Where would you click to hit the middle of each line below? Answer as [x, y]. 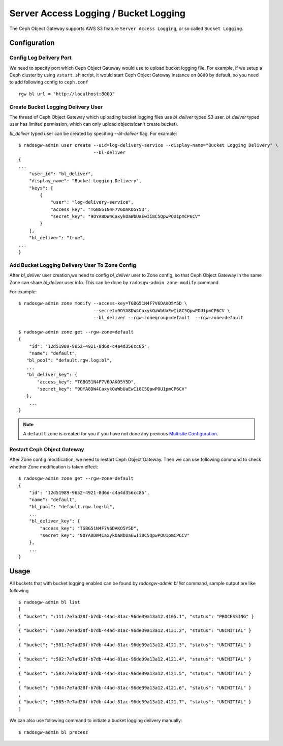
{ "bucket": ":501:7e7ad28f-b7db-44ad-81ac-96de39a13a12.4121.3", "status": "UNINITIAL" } [135, 645]
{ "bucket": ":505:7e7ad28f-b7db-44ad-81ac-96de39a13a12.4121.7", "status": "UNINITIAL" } [135, 702]
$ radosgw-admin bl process [53, 732]
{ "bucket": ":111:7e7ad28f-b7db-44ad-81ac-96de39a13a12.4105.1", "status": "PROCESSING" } [136, 616]
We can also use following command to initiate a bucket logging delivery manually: [96, 721]
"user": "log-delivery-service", [92, 202]
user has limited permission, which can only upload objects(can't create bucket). [94, 124]
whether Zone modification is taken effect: [54, 466]
